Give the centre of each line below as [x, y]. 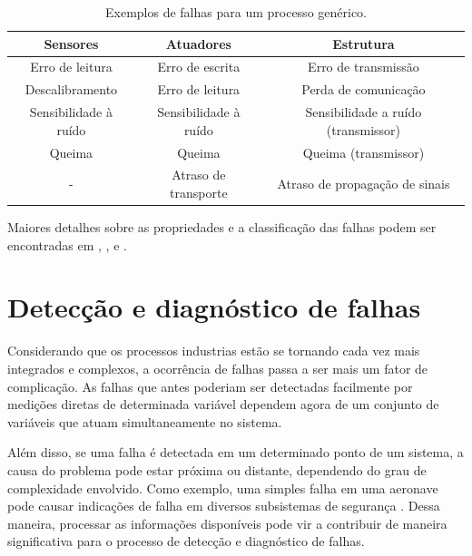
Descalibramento [71, 89]
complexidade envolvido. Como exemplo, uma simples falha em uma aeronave [223, 488]
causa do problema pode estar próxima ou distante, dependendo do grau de [217, 469]
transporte [199, 192]
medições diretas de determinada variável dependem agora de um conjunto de [223, 404]
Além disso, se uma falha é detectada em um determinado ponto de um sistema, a [236, 452]
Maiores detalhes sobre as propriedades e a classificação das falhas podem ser [222, 227]
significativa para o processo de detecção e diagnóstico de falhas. [186, 541]
